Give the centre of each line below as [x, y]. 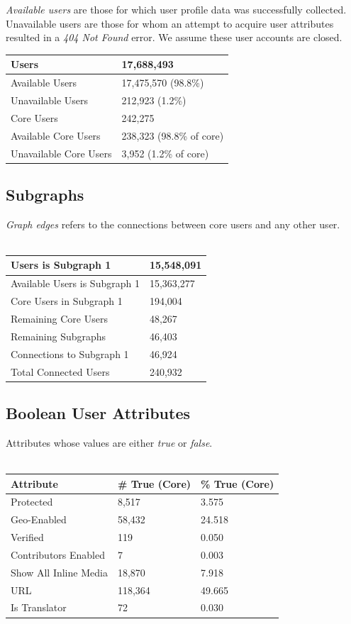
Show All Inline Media [59, 572]
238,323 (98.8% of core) [173, 135]
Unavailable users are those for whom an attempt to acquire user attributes [170, 23]
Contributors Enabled [58, 554]
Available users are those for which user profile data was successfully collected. [176, 9]
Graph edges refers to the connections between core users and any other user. [173, 224]
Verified [27, 537]
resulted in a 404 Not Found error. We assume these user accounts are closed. [174, 37]
